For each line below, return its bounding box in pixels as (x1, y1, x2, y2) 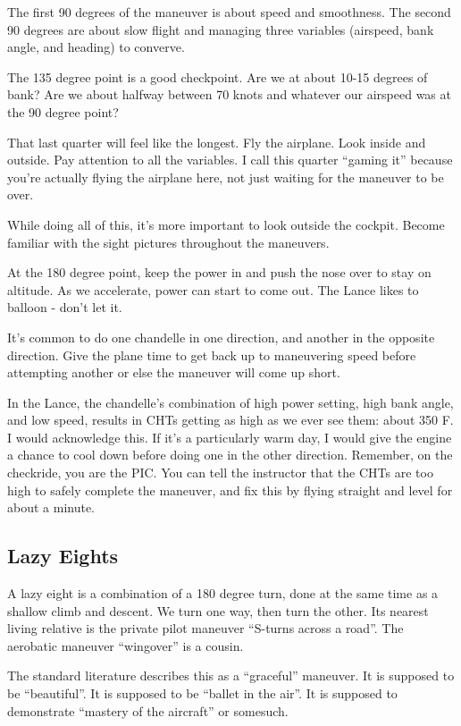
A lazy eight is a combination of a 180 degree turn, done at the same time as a (7, 584, 439, 603)
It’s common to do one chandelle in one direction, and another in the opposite (7, 327, 435, 346)
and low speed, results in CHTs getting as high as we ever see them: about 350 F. (7, 410, 454, 429)
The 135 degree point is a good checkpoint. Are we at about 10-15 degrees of (7, 67, 428, 86)
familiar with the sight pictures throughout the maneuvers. (7, 232, 330, 251)
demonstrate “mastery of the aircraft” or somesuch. (7, 701, 289, 720)
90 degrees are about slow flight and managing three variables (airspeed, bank (7, 20, 434, 38)
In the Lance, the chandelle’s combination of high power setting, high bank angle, (7, 393, 454, 411)
